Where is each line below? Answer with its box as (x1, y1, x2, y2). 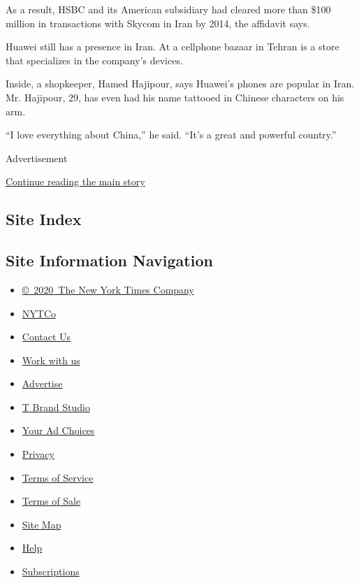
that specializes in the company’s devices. (6, 52, 183, 67)
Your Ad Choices (22, 423, 95, 438)
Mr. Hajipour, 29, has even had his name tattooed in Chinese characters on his (6, 89, 344, 104)
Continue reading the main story (6, 174, 145, 189)
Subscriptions (22, 564, 80, 579)
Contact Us (22, 329, 71, 344)
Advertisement (6, 150, 68, 165)
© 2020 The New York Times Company (22, 282, 194, 296)
